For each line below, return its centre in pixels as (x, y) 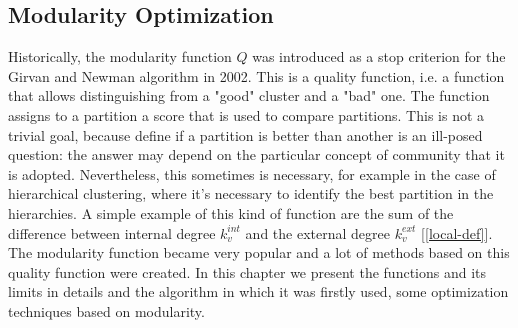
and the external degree (317, 232)
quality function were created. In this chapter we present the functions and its (247, 271)
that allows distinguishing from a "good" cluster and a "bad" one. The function (249, 95)
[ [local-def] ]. (457, 232)
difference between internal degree (112, 232)
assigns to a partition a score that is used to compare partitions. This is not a (246, 114)
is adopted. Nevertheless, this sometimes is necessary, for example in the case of (252, 173)
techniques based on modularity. (106, 310)
